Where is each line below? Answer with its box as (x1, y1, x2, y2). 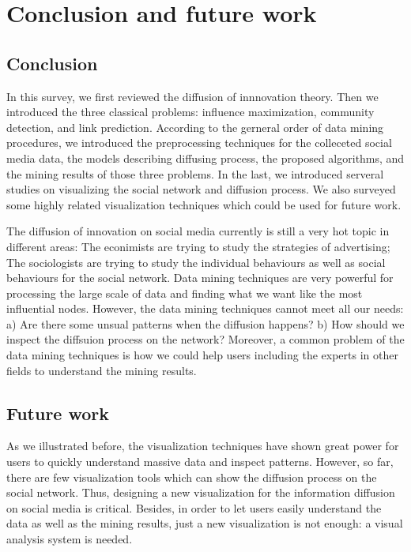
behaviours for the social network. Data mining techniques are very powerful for (6, 269, 394, 286)
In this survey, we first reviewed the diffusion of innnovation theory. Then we (6, 88, 379, 104)
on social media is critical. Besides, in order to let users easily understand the (6, 499, 382, 516)
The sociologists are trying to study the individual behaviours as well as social (6, 253, 386, 270)
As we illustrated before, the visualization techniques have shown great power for (6, 437, 399, 454)
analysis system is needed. (6, 531, 133, 547)
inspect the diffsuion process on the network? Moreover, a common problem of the (6, 331, 405, 347)
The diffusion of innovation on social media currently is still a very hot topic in (6, 223, 390, 239)
